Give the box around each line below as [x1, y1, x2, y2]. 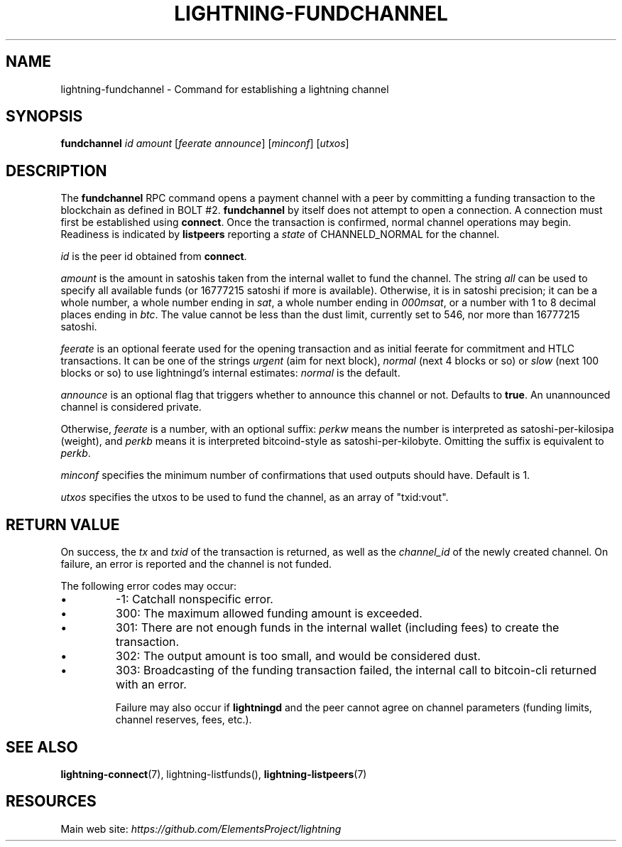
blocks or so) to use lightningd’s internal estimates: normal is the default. [60, 367, 400, 379]
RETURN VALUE [6, 515, 120, 534]
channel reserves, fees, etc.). [115, 713, 252, 726]
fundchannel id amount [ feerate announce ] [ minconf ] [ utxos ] [60, 137, 349, 150]
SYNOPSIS [6, 107, 83, 126]
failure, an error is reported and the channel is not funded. [60, 558, 332, 571]
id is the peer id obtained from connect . [60, 250, 247, 263]
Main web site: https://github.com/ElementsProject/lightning [60, 822, 342, 835]
